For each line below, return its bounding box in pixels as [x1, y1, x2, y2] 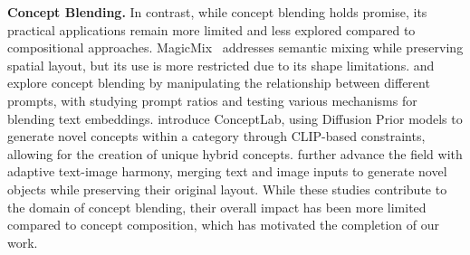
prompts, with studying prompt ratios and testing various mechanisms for [7, 90, 417, 109]
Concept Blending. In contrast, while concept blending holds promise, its [7, 3, 427, 21]
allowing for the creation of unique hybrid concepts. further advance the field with [7, 144, 463, 163]
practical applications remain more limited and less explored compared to [7, 20, 416, 39]
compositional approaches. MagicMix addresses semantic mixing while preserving [7, 38, 464, 57]
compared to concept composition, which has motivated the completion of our [7, 215, 439, 234]
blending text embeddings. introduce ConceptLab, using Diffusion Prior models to [7, 109, 463, 127]
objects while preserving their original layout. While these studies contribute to [7, 179, 447, 198]
